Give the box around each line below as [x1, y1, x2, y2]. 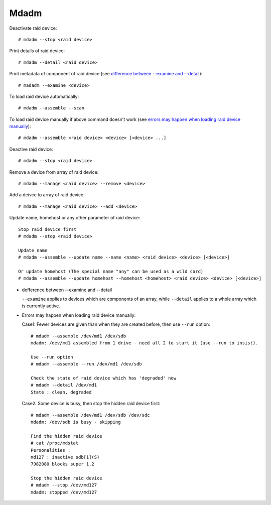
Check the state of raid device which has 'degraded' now [31, 375, 177, 381]
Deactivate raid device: [9, 25, 57, 31]
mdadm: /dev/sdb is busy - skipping [31, 419, 121, 425]
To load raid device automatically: [9, 93, 79, 99]
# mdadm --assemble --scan [18, 105, 85, 111]
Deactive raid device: [9, 146, 53, 152]
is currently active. [22, 303, 60, 309]
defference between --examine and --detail [22, 287, 112, 293]
